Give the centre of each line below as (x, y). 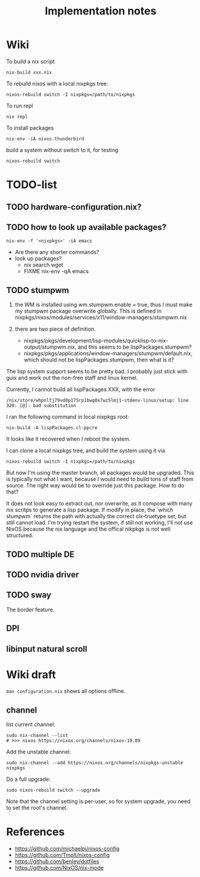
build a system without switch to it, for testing (62, 150)
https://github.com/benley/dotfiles (57, 861)
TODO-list (32, 185)
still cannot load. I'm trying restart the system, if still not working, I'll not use (100, 523)
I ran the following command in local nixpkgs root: (68, 417)
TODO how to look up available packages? (86, 227)
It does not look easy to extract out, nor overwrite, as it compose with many (99, 504)
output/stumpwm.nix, (50, 347)
